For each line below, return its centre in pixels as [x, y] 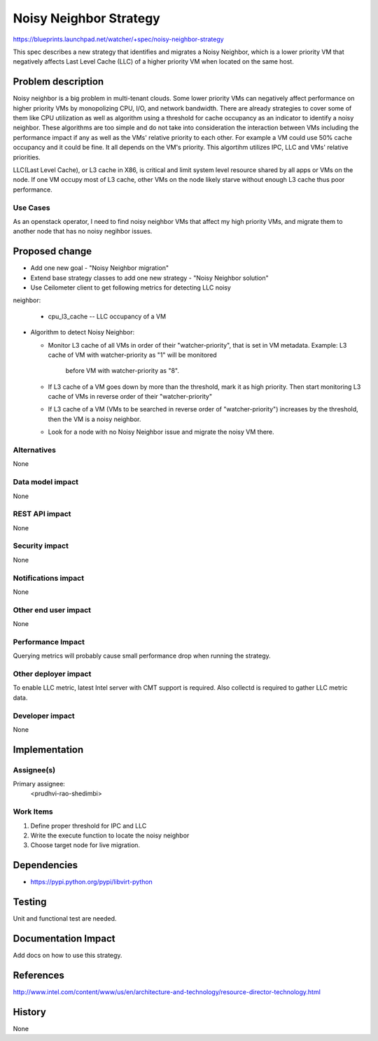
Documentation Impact [64, 939]
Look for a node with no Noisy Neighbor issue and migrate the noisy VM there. [161, 432]
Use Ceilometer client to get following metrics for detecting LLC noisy [131, 288]
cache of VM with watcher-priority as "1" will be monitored [132, 355]
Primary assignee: [39, 784]
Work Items [33, 812]
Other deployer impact [52, 674]
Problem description [58, 82]
